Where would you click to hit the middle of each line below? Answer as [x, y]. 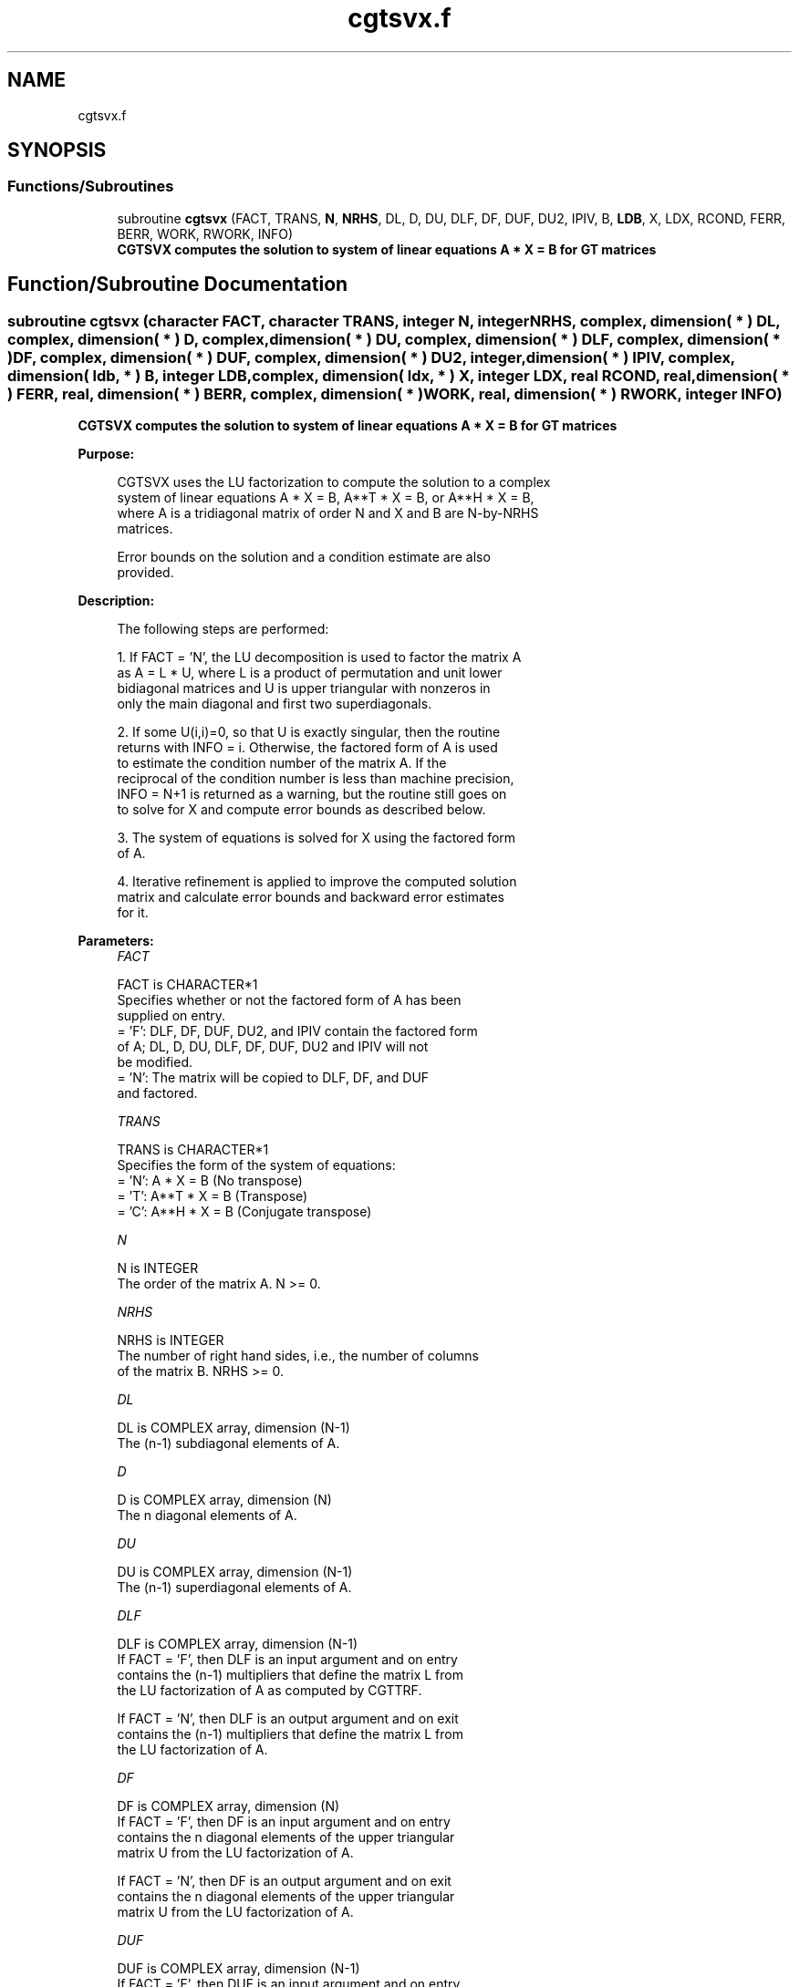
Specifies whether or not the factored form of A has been [289, 1000]
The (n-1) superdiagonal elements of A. [234, 1588]
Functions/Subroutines [91, 186]
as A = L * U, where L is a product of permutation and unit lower [310, 673]
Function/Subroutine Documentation [178, 285]
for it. [133, 913]
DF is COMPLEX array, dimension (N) [228, 1806]
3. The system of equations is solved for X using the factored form [316, 838]
